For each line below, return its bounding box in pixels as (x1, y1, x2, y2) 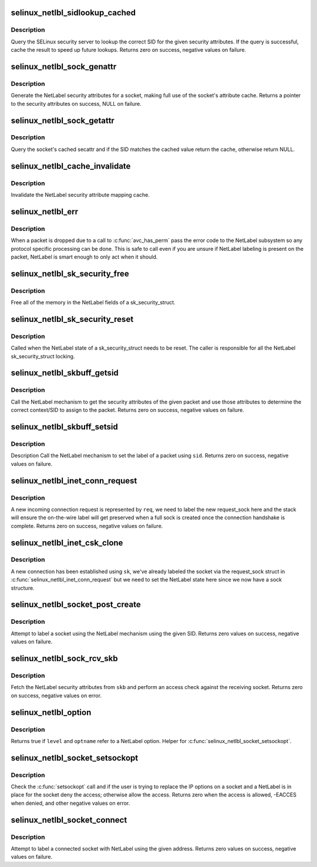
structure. (11, 584, 35, 592)
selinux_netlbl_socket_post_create (11, 600, 141, 610)
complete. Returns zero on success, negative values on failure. (11, 522, 163, 529)
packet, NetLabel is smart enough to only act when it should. (11, 253, 158, 260)
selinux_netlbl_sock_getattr (11, 115, 114, 126)
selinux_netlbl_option (11, 707, 92, 717)
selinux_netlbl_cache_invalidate (11, 161, 131, 171)
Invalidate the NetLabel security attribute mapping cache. (11, 191, 150, 199)
